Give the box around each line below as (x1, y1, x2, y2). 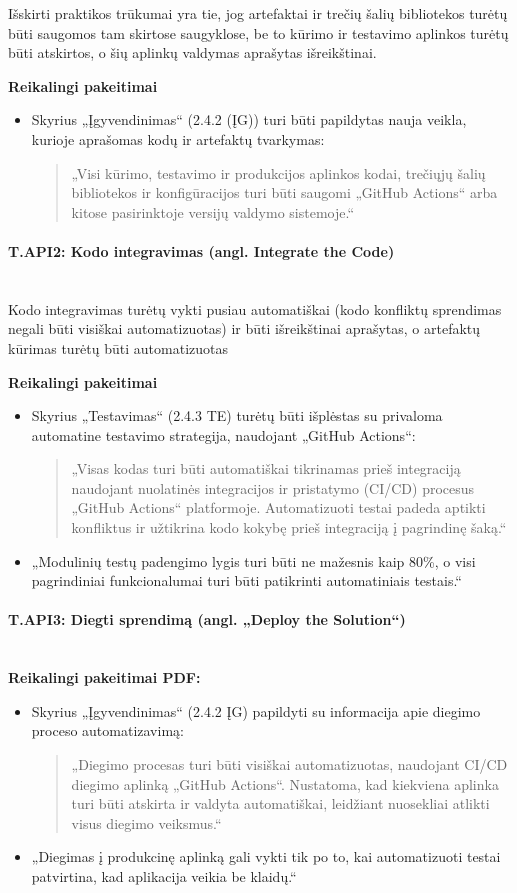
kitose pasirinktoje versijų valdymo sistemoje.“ (71, 201, 355, 222)
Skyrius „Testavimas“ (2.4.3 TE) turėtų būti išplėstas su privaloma (31, 405, 443, 426)
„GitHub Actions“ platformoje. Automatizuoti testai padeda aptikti (71, 497, 486, 518)
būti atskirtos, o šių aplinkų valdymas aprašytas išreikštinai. (8, 42, 377, 63)
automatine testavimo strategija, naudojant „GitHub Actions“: (31, 424, 416, 445)
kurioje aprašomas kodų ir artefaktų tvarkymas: (31, 128, 325, 149)
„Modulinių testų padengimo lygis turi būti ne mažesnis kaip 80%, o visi (31, 550, 476, 571)
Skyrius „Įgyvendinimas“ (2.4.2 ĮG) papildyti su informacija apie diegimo (31, 700, 481, 721)
